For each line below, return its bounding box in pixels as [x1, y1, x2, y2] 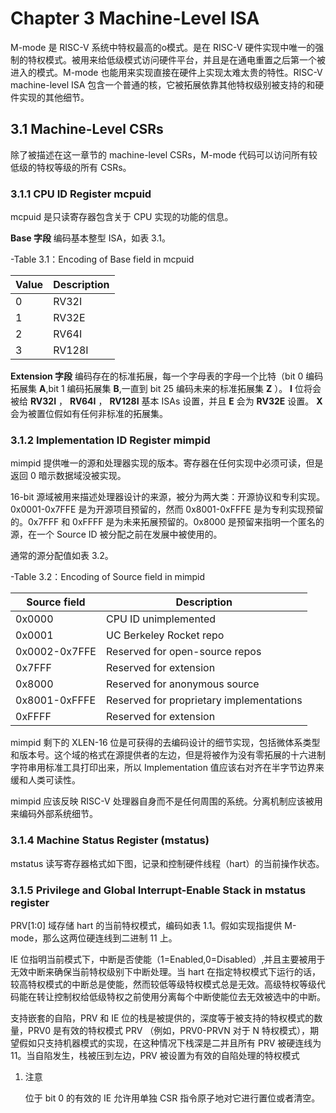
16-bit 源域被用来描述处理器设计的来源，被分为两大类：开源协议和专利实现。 [10, 491, 326, 503]
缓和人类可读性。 [10, 774, 81, 786]
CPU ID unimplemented [105, 612, 217, 626]
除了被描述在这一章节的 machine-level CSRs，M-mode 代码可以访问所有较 [10, 148, 318, 161]
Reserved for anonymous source [105, 677, 260, 691]
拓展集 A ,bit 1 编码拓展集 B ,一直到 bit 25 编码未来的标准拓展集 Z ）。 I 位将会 [10, 383, 322, 395]
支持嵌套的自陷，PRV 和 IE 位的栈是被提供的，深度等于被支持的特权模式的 [10, 1012, 315, 1024]
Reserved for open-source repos [105, 645, 262, 659]
